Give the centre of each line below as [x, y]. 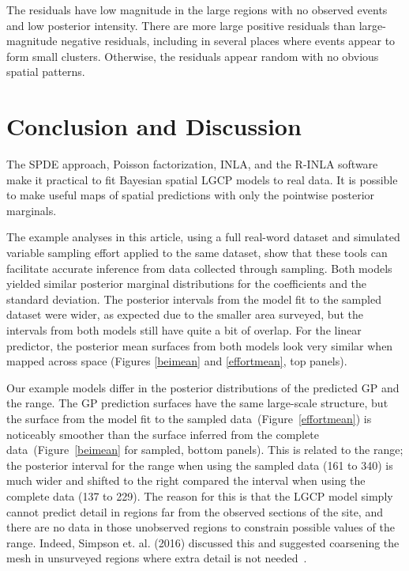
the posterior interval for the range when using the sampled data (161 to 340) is [200, 465]
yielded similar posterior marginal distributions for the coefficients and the [187, 284]
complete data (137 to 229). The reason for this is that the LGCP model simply [200, 495]
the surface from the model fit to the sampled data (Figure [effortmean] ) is [189, 418]
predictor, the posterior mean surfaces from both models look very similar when [200, 345]
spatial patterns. [46, 72]
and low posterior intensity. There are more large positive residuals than [181, 25]
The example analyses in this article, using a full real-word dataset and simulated [203, 237]
